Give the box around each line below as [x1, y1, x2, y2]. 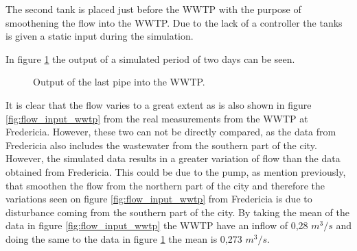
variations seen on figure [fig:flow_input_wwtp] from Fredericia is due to [5, 191, 312, 206]
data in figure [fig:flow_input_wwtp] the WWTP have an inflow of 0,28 [5, 218, 308, 233]
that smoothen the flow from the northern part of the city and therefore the [5, 178, 325, 192]
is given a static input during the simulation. [5, 29, 194, 43]
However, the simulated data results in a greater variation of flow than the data [5, 151, 341, 166]
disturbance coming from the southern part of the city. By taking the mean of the [5, 204, 350, 219]
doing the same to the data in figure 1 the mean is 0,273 [5, 231, 242, 246]
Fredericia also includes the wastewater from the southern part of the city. [5, 137, 317, 152]
